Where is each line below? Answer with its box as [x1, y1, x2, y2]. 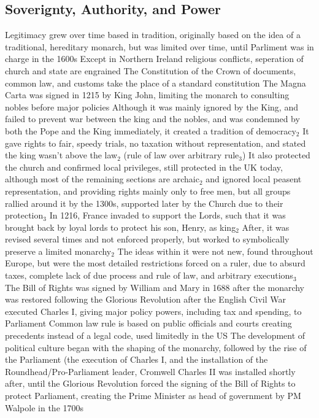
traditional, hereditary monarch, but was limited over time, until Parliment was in [5, 40, 314, 53]
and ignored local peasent [206, 172, 302, 185]
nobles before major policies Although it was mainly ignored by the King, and [5, 100, 298, 113]
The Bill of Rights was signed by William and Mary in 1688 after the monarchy [5, 281, 305, 293]
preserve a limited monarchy [5, 244, 112, 257]
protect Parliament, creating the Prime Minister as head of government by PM [5, 389, 301, 402]
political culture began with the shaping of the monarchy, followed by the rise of [5, 341, 307, 354]
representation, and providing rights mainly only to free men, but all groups [5, 184, 291, 197]
